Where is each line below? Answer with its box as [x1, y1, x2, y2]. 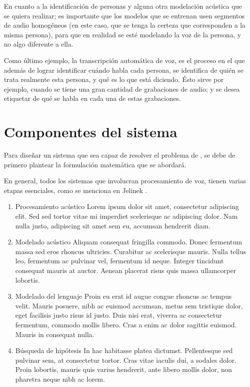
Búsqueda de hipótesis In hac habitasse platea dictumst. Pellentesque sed [15, 345, 233, 355]
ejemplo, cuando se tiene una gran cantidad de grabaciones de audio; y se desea [4, 83, 240, 94]
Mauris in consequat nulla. [15, 329, 94, 339]
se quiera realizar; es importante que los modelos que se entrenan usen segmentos [4, 10, 245, 20]
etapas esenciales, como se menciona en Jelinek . [4, 185, 147, 195]
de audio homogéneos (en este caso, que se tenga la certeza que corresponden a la [4, 20, 246, 30]
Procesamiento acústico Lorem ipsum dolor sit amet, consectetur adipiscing [15, 201, 239, 211]
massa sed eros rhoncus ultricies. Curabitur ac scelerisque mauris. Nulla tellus [15, 246, 247, 256]
